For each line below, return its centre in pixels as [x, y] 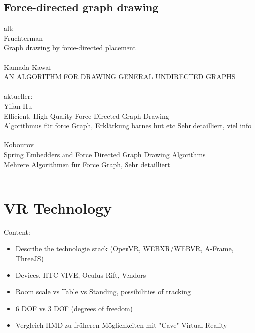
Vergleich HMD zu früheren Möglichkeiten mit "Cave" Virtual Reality [121, 325]
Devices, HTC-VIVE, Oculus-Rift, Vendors [81, 275]
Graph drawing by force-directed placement [70, 47]
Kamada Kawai [28, 67]
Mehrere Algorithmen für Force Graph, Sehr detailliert [87, 164]
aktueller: [18, 96]
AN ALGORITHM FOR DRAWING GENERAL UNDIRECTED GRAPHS [120, 77]
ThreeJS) [30, 258]
